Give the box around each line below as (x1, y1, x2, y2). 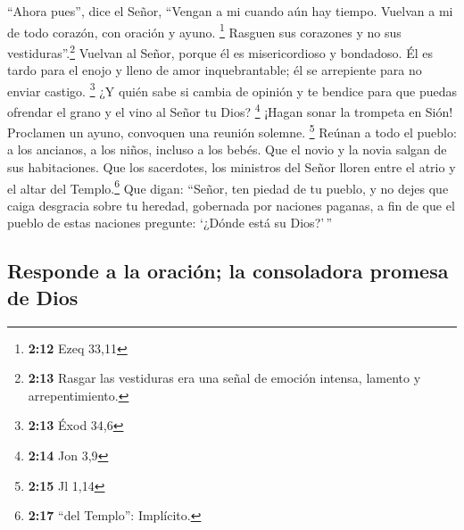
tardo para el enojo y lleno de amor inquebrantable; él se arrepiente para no (7, 61, 422, 79)
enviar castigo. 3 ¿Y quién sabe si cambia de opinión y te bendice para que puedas (7, 79, 457, 100)
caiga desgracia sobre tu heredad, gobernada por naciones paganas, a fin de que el (7, 195, 455, 214)
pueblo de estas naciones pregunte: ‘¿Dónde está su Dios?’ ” (7, 213, 333, 232)
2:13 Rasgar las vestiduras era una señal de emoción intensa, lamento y (28, 369, 421, 387)
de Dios (7, 283, 79, 311)
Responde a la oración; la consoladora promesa (7, 257, 449, 285)
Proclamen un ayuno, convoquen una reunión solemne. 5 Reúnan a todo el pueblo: (7, 120, 457, 141)
